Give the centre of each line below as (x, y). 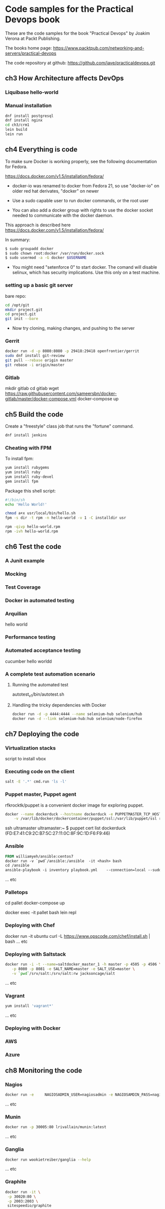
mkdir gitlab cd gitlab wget (32, 389)
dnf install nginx (24, 120)
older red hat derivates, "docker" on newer (55, 191)
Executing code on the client (40, 772)
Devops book (33, 19)
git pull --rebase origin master (39, 360)
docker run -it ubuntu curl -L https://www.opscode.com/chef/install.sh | (78, 936)
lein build (16, 130)
